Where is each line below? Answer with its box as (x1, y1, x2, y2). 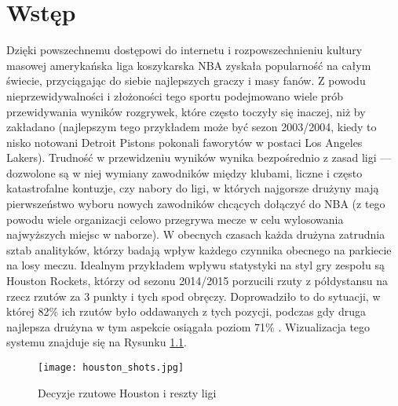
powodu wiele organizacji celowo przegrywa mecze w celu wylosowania (6, 210, 344, 227)
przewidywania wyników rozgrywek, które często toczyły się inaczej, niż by (6, 103, 366, 119)
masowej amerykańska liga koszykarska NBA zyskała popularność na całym (6, 57, 371, 73)
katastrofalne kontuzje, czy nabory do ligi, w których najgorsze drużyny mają (6, 180, 379, 196)
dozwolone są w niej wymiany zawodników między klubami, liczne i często (6, 164, 363, 181)
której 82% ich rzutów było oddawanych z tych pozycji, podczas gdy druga (6, 303, 366, 320)
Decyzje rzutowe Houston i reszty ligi (38, 384, 217, 401)
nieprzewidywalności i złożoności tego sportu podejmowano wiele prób (6, 87, 343, 104)
